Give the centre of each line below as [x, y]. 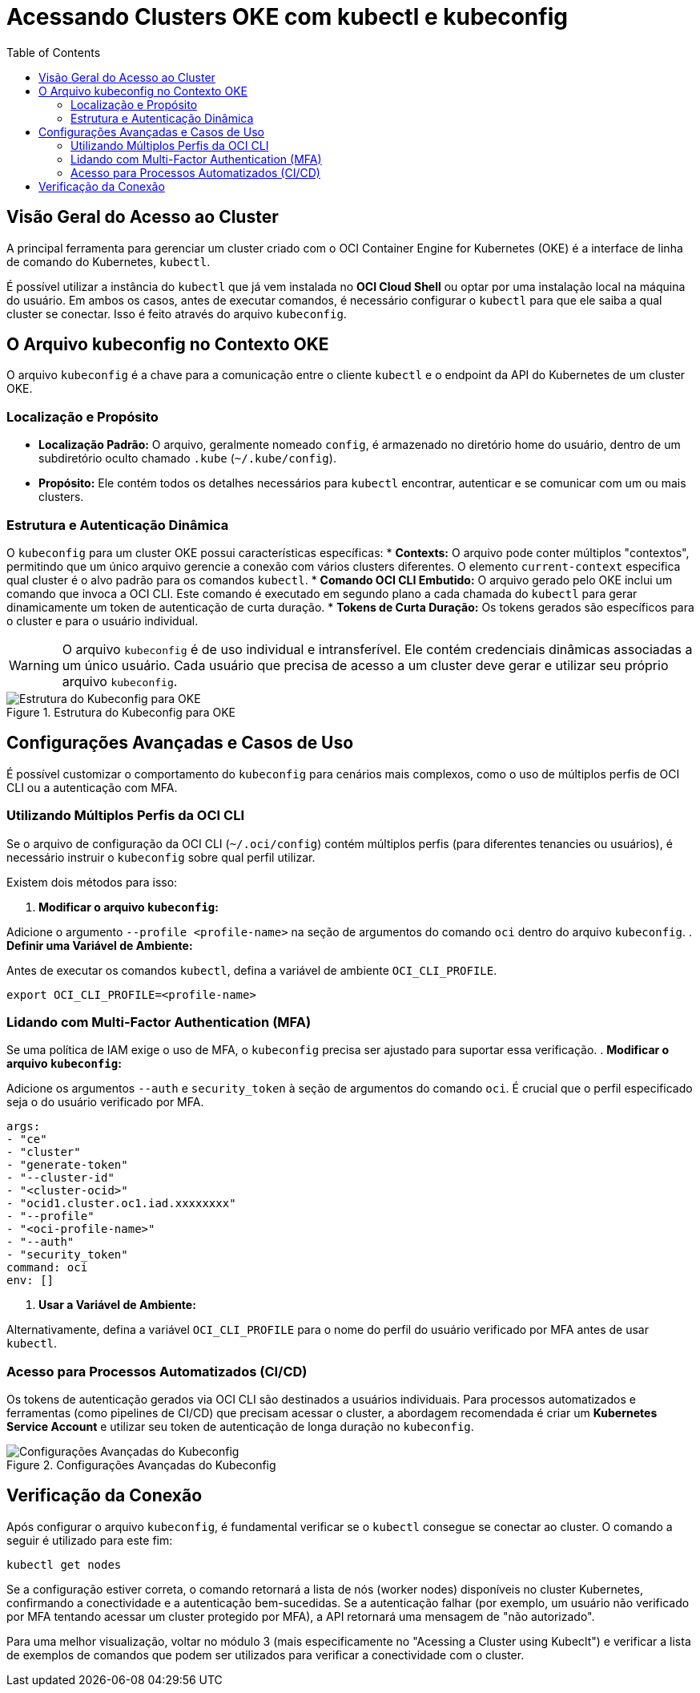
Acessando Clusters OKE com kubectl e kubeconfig [287, 17]
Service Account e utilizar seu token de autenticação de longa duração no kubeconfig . [240, 1427]
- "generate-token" [67, 1165]
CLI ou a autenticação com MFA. [92, 787]
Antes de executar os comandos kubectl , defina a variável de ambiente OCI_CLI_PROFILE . [252, 970]
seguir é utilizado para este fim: [90, 1540]
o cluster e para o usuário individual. [103, 620]
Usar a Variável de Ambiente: [117, 1305]
